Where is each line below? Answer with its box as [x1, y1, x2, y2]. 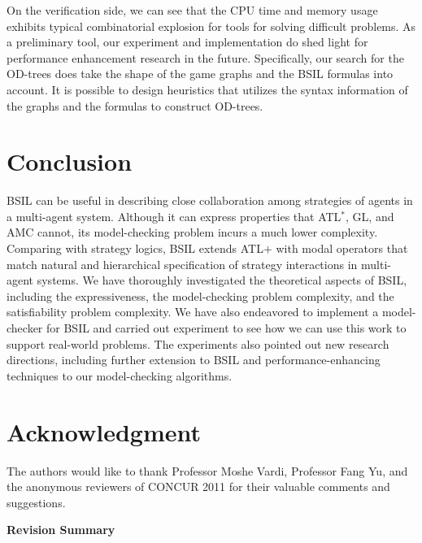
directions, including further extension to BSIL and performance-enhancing [7, 351, 381, 368]
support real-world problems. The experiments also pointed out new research [7, 335, 389, 352]
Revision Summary [7, 521, 115, 538]
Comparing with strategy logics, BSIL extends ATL [7, 240, 263, 257]
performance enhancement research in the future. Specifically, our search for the [7, 49, 404, 66]
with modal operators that [276, 240, 408, 257]
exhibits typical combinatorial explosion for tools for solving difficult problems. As [7, 17, 416, 34]
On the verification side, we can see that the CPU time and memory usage [7, 2, 378, 18]
